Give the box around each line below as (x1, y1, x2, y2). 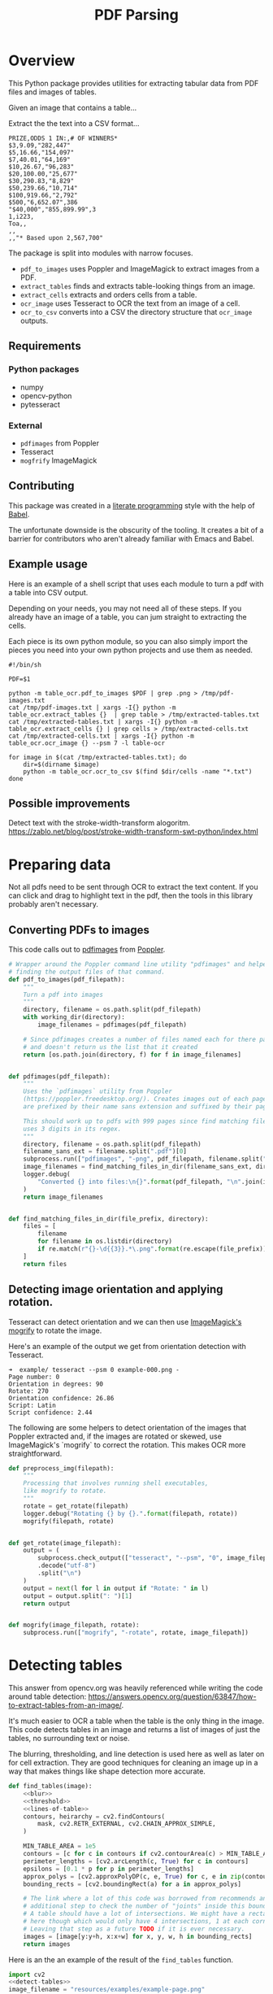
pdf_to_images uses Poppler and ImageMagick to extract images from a (19, 263, 260, 273)
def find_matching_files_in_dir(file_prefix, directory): (8, 1214, 209, 1223)
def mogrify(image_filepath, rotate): (8, 1621, 140, 1630)
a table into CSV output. (8, 587, 89, 597)
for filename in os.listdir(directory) (37, 1238, 173, 1246)
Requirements (8, 339, 81, 353)
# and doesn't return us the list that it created (23, 1043, 198, 1051)
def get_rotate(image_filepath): (8, 1539, 122, 1547)
